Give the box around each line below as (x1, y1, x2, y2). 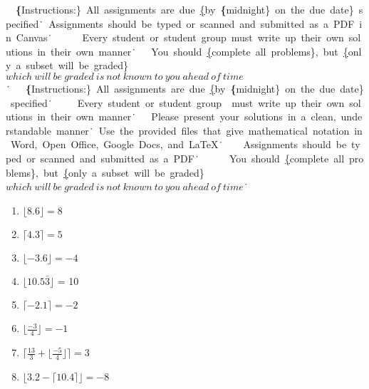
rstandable (6, 123, 51, 138)
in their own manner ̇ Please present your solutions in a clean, (37, 109, 336, 124)
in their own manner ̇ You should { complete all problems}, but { (37, 43, 348, 58)
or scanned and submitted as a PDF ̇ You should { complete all (26, 150, 345, 165)
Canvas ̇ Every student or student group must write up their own (16, 30, 344, 45)
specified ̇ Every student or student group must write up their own (10, 95, 345, 110)
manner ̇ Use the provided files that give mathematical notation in (56, 123, 363, 138)
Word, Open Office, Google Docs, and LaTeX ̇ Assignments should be (10, 137, 347, 152)
